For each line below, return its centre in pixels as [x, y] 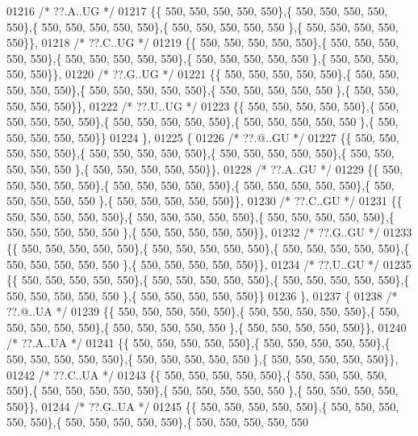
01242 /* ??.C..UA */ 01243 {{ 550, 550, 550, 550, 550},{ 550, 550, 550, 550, [197, 374]
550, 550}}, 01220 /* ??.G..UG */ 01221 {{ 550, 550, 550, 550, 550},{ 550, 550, [203, 74]
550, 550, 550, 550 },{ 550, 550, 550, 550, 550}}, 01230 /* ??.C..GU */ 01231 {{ [205, 201]
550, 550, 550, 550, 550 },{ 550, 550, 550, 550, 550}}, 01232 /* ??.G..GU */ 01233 [209, 232]
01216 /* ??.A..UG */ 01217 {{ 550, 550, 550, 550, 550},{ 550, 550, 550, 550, [197, 10]
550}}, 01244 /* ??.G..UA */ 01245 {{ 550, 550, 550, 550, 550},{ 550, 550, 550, [203, 406]
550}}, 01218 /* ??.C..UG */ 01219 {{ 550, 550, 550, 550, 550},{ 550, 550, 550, [203, 42]
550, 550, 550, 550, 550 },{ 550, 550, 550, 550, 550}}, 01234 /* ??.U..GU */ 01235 [209, 264]
